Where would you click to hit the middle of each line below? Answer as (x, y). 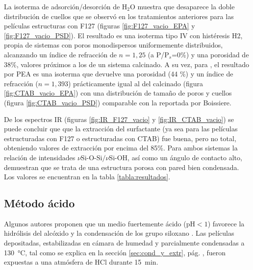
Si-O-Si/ (93, 158)
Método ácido (39, 203)
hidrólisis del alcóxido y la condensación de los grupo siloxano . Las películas (119, 233)
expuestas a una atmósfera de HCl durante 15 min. (81, 262)
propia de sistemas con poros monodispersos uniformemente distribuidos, (114, 45)
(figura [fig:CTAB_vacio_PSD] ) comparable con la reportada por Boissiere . (118, 102)
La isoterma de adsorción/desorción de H (66, 6)
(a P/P (158, 54)
